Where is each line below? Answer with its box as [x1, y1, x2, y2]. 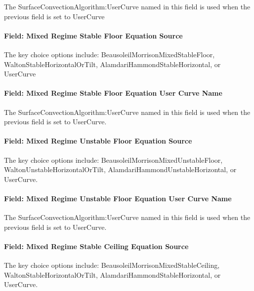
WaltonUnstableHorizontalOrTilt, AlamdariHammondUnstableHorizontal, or [4, 164, 237, 175]
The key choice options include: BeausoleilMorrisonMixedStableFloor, [4, 49, 215, 59]
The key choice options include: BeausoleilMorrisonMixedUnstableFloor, [4, 154, 223, 165]
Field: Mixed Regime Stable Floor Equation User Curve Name [4, 88, 222, 98]
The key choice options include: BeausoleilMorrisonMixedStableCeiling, [4, 260, 220, 270]
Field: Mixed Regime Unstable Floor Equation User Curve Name [4, 193, 232, 203]
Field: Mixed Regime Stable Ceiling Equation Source [4, 241, 189, 251]
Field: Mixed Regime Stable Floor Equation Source [4, 30, 183, 40]
